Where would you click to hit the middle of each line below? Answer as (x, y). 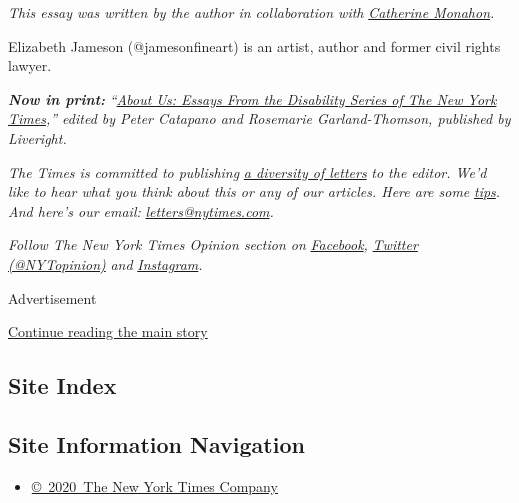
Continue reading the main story (108, 331)
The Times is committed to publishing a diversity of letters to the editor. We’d (247, 171)
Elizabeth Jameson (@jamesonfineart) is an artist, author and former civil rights (254, 45)
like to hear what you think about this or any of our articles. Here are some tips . (254, 191)
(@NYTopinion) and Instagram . (105, 263)
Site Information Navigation (156, 443)
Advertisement (52, 297)
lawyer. (30, 65)
